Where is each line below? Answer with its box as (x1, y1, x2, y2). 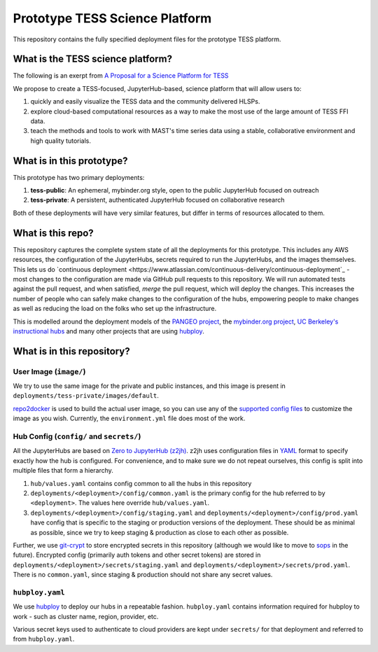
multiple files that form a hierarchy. (13, 466, 113, 475)
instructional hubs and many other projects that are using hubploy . (13, 326, 204, 335)
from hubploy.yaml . (13, 634, 75, 644)
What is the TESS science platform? (13, 53, 173, 65)
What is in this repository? (13, 345, 130, 357)
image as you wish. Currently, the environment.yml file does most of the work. (13, 414, 246, 423)
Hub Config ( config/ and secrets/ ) (13, 431, 141, 441)
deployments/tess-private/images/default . (13, 391, 159, 400)
